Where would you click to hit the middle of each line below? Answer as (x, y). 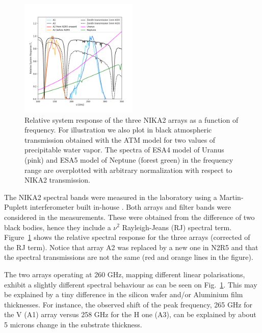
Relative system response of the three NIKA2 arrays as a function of (132, 119)
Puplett (16, 207)
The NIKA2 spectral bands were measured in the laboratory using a (111, 197)
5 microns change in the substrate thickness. (73, 324)
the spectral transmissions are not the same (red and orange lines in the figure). (129, 257)
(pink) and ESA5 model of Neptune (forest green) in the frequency (129, 159)
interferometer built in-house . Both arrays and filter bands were (130, 207)
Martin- (231, 197)
